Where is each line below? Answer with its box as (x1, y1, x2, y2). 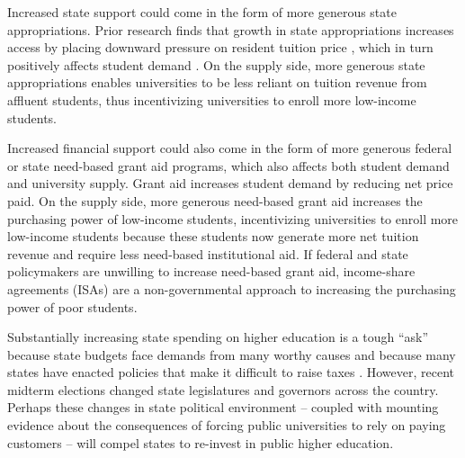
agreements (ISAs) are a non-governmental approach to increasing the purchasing (7, 279, 456, 298)
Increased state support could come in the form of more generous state (7, 3, 397, 21)
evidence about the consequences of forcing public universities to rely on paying (7, 416, 446, 435)
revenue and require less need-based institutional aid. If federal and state (7, 244, 408, 263)
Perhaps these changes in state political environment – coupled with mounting (7, 398, 439, 417)
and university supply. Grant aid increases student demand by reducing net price (7, 174, 453, 193)
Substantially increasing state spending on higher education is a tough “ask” (7, 328, 429, 346)
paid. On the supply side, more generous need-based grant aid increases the (7, 191, 423, 210)
